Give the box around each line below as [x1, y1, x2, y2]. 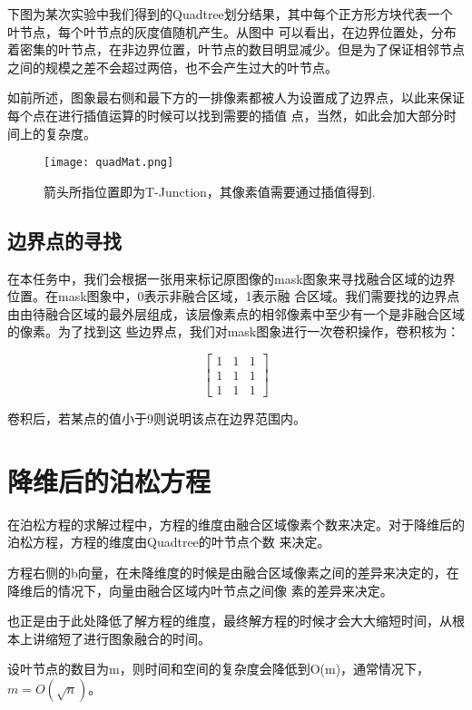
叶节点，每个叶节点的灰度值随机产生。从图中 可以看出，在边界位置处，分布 [7, 22, 457, 41]
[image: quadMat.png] [44, 156, 174, 170]
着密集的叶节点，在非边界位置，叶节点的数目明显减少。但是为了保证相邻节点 [7, 40, 465, 59]
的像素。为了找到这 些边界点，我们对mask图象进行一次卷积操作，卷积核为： [7, 322, 460, 341]
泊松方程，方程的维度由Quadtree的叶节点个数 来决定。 [7, 532, 330, 551]
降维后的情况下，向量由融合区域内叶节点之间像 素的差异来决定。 [7, 580, 393, 599]
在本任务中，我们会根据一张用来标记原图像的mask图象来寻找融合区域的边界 [7, 268, 456, 287]
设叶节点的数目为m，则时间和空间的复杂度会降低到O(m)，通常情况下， [7, 659, 430, 678]
